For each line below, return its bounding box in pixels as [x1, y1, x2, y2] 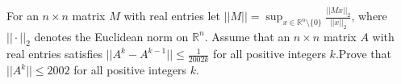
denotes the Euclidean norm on [34, 27, 189, 44]
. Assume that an [204, 27, 290, 44]
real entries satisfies [6, 45, 102, 62]
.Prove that [335, 45, 391, 62]
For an [6, 7, 39, 24]
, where [351, 7, 387, 24]
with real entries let [123, 7, 220, 24]
